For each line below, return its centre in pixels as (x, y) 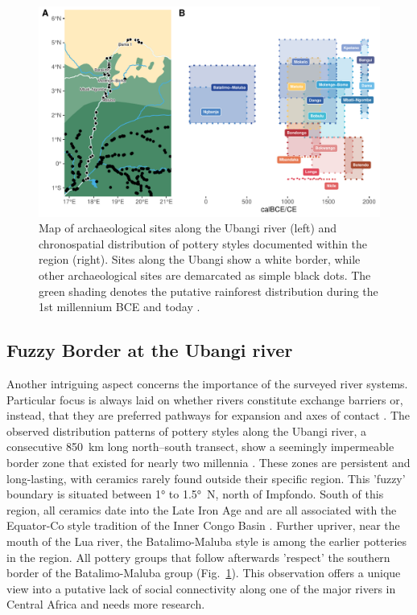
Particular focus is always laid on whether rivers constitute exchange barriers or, (205, 399)
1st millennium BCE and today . (120, 307)
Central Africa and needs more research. (106, 604)
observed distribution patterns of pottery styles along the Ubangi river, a (187, 430)
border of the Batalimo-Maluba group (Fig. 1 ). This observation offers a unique (204, 573)
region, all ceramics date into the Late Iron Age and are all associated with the (202, 509)
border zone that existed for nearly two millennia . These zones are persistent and (208, 463)
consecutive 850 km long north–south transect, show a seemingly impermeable (200, 447)
